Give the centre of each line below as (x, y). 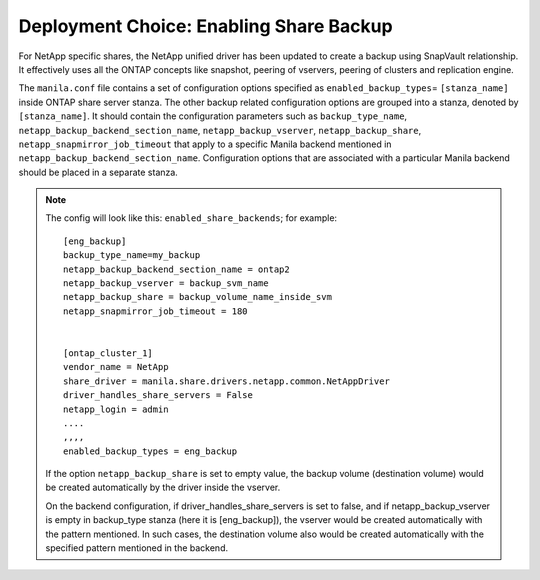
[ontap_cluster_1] (108, 353)
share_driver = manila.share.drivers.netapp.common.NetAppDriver (226, 381)
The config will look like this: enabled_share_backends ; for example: (191, 218)
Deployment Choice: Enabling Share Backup (206, 26)
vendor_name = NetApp (116, 367)
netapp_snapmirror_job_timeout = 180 (156, 311)
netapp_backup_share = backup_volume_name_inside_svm (197, 297)
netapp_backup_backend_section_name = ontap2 (176, 269)
